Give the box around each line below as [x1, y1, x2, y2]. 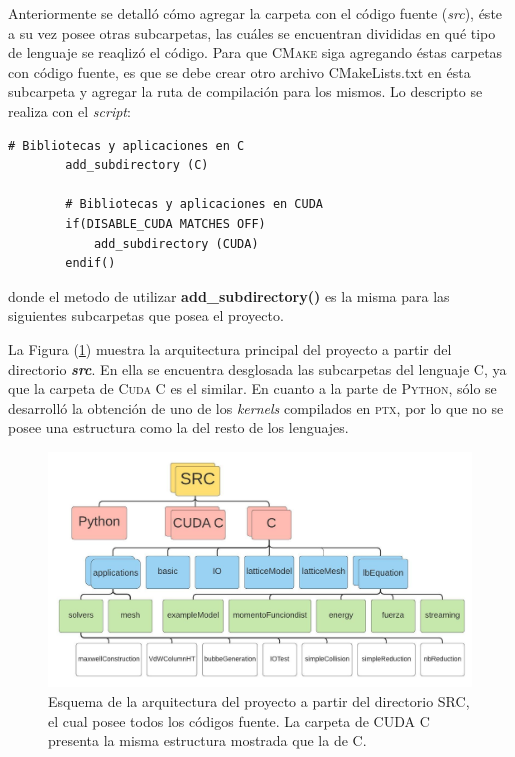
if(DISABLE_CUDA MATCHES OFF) [65, 216, 266, 231]
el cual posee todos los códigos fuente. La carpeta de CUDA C [48, 710, 430, 731]
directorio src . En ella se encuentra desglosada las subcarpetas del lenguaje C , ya [8, 358, 507, 379]
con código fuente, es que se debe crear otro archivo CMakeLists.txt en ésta [8, 61, 471, 82]
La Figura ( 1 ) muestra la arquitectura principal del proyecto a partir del [8, 338, 452, 359]
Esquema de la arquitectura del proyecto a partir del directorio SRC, [48, 691, 470, 712]
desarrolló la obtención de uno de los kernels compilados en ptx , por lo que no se [8, 397, 504, 418]
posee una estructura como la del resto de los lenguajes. [8, 417, 349, 438]
